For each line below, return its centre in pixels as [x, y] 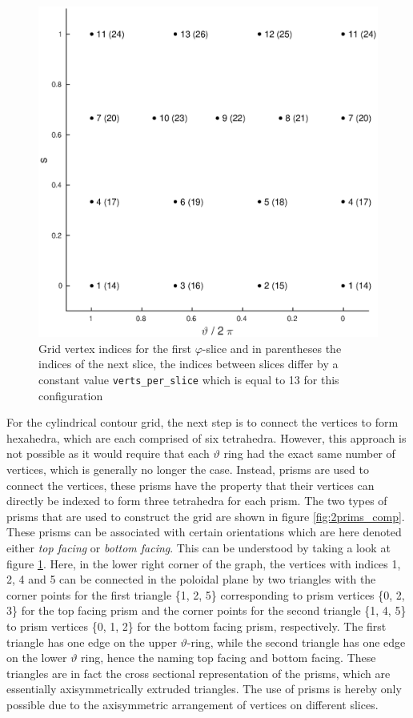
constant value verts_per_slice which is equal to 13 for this [189, 380]
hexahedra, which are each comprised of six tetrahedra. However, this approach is [206, 437]
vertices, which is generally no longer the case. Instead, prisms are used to [188, 469]
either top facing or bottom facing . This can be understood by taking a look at [198, 548]
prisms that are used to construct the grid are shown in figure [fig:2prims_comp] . [206, 516]
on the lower [37, 658]
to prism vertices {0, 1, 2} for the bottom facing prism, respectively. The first [196, 626]
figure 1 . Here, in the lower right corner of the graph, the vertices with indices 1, [204, 563]
